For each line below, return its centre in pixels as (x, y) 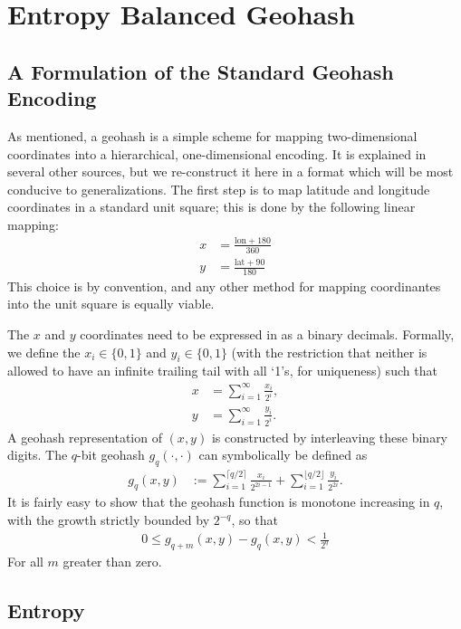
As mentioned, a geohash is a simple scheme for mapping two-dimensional (212, 135)
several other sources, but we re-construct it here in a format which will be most (230, 172)
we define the (44, 352)
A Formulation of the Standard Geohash (201, 71)
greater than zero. (112, 561)
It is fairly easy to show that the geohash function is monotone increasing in (219, 502)
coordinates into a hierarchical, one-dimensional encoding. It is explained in (217, 153)
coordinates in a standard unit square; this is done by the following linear (211, 207)
